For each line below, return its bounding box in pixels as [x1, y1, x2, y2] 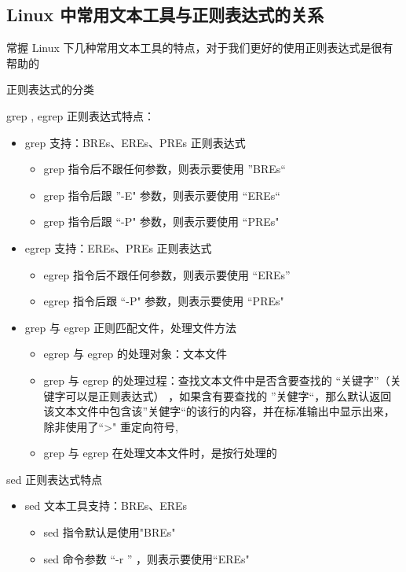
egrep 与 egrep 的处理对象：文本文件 [43, 345, 227, 362]
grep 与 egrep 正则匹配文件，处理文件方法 [24, 319, 236, 335]
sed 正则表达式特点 [6, 471, 103, 487]
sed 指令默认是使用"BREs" [43, 524, 176, 541]
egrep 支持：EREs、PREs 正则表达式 [24, 239, 212, 256]
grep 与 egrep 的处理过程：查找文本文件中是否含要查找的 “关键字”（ [43, 371, 390, 388]
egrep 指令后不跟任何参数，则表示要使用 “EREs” [43, 266, 291, 282]
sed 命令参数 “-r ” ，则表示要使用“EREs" [43, 550, 250, 566]
